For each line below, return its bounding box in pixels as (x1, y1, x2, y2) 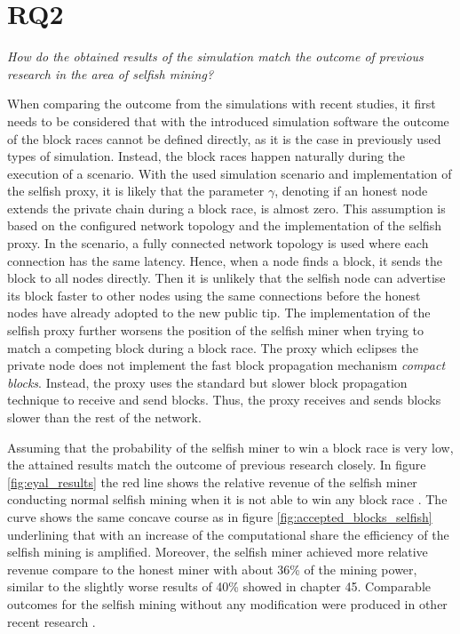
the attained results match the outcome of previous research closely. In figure (7, 455, 426, 474)
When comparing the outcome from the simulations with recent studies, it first (7, 94, 436, 113)
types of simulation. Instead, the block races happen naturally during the (7, 147, 406, 165)
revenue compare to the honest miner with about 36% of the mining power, (7, 559, 417, 578)
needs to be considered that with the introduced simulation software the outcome (7, 111, 449, 130)
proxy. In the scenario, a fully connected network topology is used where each (7, 234, 429, 253)
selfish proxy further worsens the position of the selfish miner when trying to (7, 321, 424, 340)
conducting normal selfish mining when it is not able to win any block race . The (7, 490, 448, 509)
